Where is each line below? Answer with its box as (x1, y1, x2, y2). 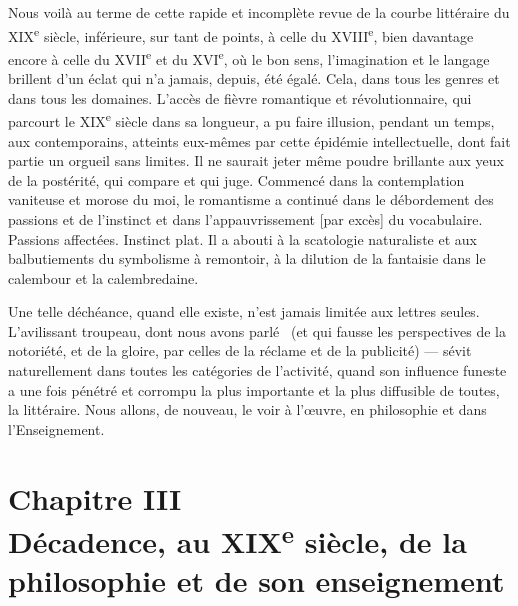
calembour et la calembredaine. (8, 267, 199, 288)
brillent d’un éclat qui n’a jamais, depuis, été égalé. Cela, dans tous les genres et (8, 68, 500, 89)
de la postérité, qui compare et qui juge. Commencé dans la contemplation (8, 169, 465, 190)
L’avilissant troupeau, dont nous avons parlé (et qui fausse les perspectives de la (8, 320, 506, 341)
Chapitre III (8, 477, 182, 518)
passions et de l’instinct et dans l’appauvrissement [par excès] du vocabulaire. (8, 208, 483, 229)
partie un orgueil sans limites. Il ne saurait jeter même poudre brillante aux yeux (8, 150, 504, 171)
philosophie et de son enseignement (8, 560, 505, 601)
